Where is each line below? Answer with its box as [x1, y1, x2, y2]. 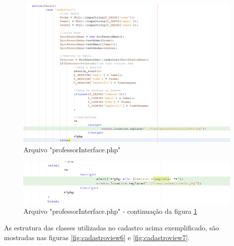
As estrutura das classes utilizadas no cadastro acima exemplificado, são [4, 223, 219, 233]
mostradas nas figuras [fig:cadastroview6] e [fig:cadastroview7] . [4, 232, 190, 242]
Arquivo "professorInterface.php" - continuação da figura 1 [23, 206, 197, 216]
